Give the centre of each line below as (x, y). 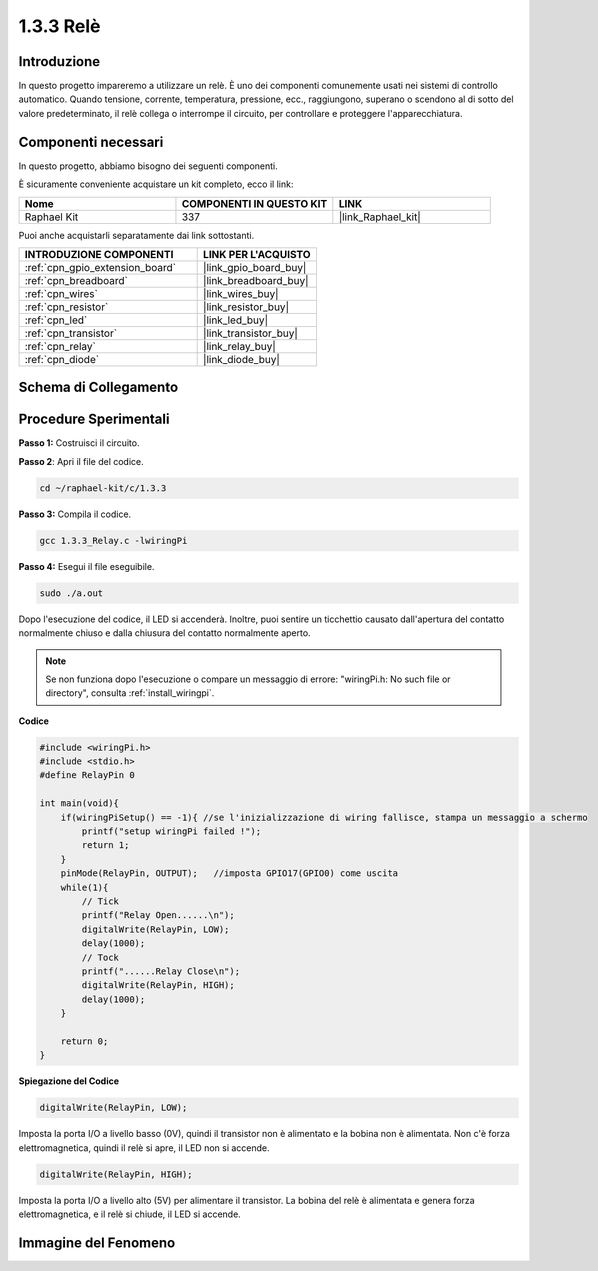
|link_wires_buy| (241, 293)
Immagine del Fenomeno (97, 1242)
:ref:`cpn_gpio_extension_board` (100, 267)
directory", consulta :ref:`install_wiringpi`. (130, 693)
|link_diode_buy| (241, 359)
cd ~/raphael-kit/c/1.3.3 (103, 488)
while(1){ (84, 887)
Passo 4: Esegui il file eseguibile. (86, 566)
